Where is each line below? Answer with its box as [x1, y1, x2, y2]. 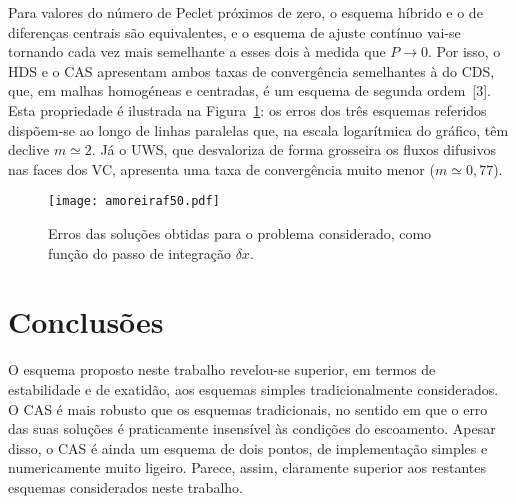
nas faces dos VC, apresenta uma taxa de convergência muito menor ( [8, 158, 435, 179]
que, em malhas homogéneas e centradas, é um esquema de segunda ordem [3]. [8, 80, 491, 101]
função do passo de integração [48, 242, 231, 263]
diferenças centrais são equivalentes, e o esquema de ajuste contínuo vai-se [8, 21, 461, 42]
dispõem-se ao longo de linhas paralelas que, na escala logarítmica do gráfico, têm [8, 119, 509, 140]
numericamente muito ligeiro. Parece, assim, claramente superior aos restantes [8, 457, 487, 478]
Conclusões [8, 301, 164, 342]
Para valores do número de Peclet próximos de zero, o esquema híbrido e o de [8, 2, 483, 22]
